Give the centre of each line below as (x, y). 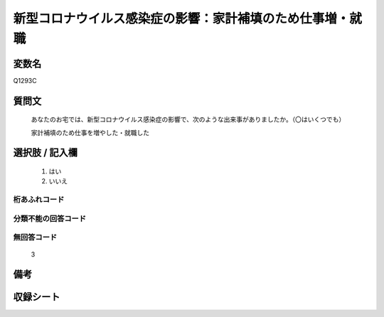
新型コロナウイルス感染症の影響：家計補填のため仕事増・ (181, 18)
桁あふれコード (39, 200)
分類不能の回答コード (50, 218)
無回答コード (35, 237)
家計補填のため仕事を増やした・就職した (90, 132)
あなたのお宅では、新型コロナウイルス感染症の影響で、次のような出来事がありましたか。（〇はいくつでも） (188, 119)
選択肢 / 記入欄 (46, 153)
